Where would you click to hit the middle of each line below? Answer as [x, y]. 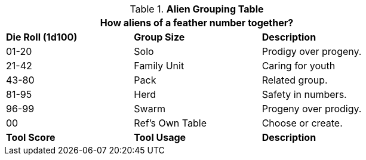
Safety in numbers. [304, 94]
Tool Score [31, 137]
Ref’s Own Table [170, 123]
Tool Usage [160, 137]
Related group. [295, 80]
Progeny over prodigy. [312, 109]
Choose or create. [302, 123]
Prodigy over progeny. [312, 51]
